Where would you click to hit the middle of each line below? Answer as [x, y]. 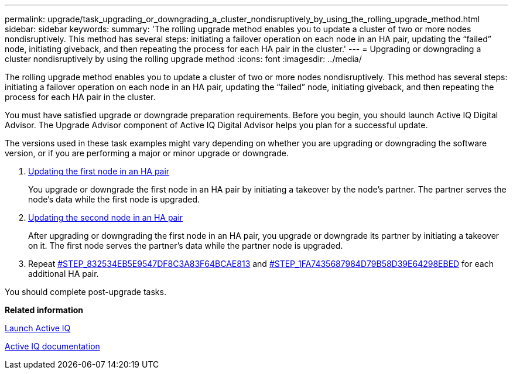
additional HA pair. [64, 274]
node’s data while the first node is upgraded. [114, 199]
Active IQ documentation [52, 346]
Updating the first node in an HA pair [99, 171]
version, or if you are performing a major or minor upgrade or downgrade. [147, 153]
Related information [44, 310]
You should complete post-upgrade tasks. [85, 292]
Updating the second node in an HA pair [106, 217]
